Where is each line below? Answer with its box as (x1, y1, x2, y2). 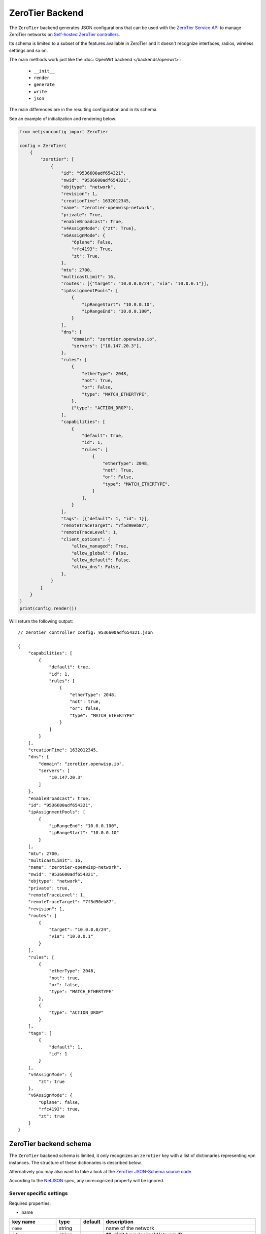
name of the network (106, 1225, 155, 1232)
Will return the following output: (9, 618, 73, 624)
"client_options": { (61, 536, 111, 542)
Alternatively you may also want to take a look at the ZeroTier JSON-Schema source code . (9, 1168, 193, 1174)
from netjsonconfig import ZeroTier (19, 129, 108, 134)
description (106, 1218, 134, 1225)
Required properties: (9, 1200, 51, 1206)
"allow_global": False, (71, 550, 129, 556)
